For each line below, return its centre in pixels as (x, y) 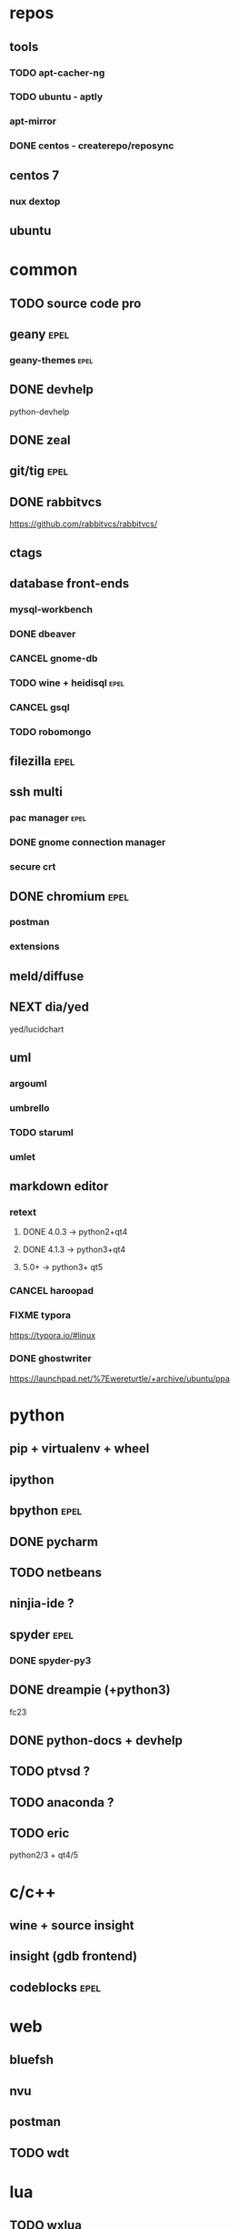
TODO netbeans (56, 1572)
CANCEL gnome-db (54, 658)
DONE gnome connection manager (88, 842)
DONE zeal (40, 440)
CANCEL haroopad (51, 1291)
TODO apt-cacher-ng (57, 73)
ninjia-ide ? (42, 1604)
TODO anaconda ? (62, 1802)
